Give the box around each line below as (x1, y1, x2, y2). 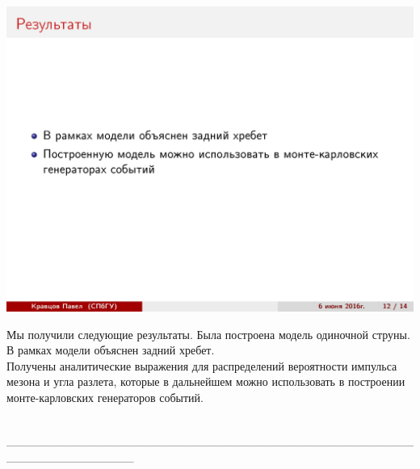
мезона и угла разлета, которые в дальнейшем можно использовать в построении (6, 373, 405, 390)
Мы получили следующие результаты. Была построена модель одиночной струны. (6, 325, 410, 342)
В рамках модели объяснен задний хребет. (6, 341, 215, 358)
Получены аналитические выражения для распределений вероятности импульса (6, 357, 397, 374)
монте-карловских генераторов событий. (6, 388, 204, 405)
